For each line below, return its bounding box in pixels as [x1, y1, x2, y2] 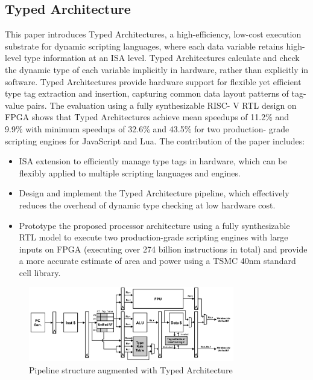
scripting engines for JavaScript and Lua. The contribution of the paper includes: [5, 134, 305, 147]
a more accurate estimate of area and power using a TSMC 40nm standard [19, 254, 296, 267]
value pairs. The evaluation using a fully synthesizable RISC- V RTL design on [5, 98, 297, 111]
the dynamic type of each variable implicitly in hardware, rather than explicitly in [5, 63, 309, 76]
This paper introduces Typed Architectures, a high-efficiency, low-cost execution [5, 28, 302, 40]
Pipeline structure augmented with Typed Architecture [29, 363, 233, 376]
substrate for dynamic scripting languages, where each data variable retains [5, 39, 283, 52]
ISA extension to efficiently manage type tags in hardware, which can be [19, 155, 287, 167]
